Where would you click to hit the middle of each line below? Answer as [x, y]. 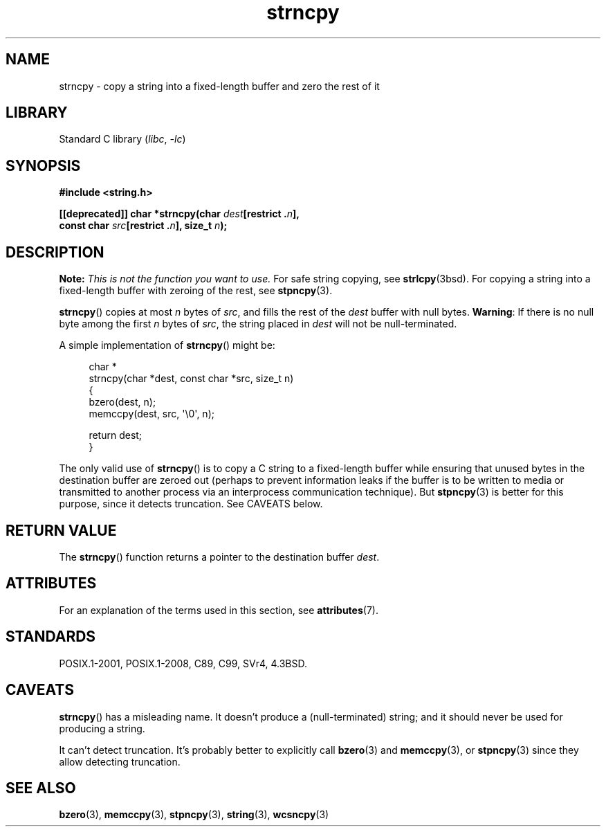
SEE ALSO [41, 788]
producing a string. [102, 728]
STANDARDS [51, 637]
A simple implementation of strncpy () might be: [167, 345]
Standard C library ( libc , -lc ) [122, 139]
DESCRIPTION [55, 252]
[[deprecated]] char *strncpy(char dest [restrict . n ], [179, 214]
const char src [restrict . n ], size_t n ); [143, 226]
